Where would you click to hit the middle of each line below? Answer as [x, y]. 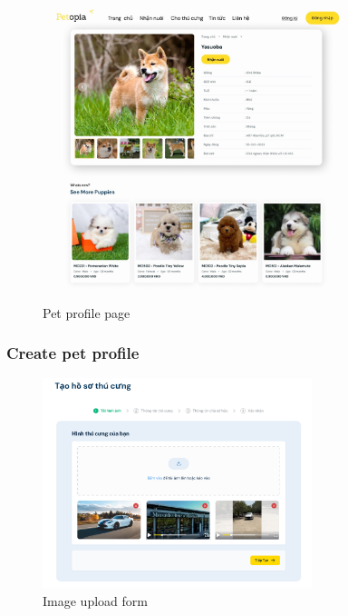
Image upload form [95, 600]
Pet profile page [87, 312]
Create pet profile [73, 353]
